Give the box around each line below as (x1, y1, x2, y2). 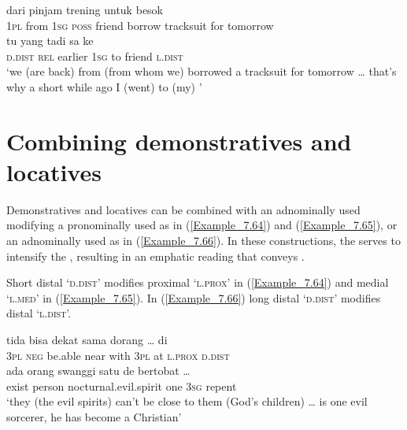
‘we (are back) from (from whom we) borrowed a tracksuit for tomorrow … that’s (6, 63, 397, 80)
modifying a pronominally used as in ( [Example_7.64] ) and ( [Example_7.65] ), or (6, 217, 398, 233)
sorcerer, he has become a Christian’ (6, 409, 182, 424)
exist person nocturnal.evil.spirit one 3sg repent (6, 377, 237, 394)
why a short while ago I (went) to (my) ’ (6, 78, 202, 95)
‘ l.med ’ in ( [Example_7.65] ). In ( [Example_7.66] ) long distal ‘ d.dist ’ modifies (6, 289, 381, 306)
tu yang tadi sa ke (6, 32, 94, 49)
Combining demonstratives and (6, 124, 352, 157)
